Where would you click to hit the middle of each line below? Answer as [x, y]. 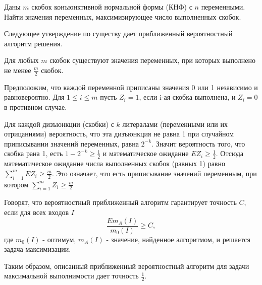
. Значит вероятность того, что [198, 143]
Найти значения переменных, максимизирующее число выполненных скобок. [123, 16]
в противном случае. [36, 106]
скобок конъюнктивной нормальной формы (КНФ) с [112, 7]
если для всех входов [37, 212]
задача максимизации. [38, 249]
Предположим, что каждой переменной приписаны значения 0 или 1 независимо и [131, 87]
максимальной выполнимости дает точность [71, 276]
